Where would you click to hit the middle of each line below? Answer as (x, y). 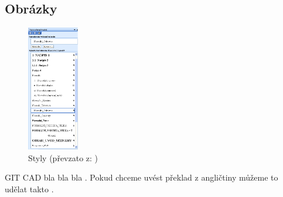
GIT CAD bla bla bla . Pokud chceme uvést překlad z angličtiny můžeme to (141, 177)
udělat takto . (29, 188)
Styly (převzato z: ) (63, 157)
